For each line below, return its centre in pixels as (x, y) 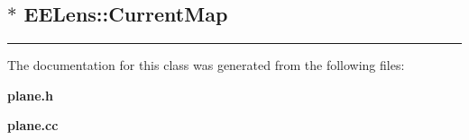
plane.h (30, 95)
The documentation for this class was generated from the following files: (206, 65)
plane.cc (33, 125)
